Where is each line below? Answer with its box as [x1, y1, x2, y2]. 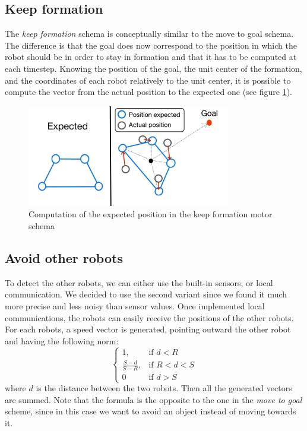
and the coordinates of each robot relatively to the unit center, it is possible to [5, 74, 291, 86]
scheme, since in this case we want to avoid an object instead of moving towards [5, 405, 296, 417]
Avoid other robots [5, 248, 123, 267]
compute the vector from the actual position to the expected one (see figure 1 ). [5, 85, 293, 98]
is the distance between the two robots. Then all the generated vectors [36, 382, 292, 394]
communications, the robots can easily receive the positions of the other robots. [5, 311, 294, 324]
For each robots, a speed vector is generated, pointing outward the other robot [5, 323, 291, 335]
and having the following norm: [5, 334, 119, 347]
